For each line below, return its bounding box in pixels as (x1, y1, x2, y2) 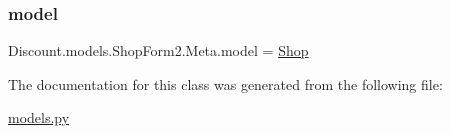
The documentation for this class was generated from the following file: (8, 73, 443, 94)
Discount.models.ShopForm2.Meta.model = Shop (8, 40, 309, 61)
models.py (8, 107, 70, 128)
